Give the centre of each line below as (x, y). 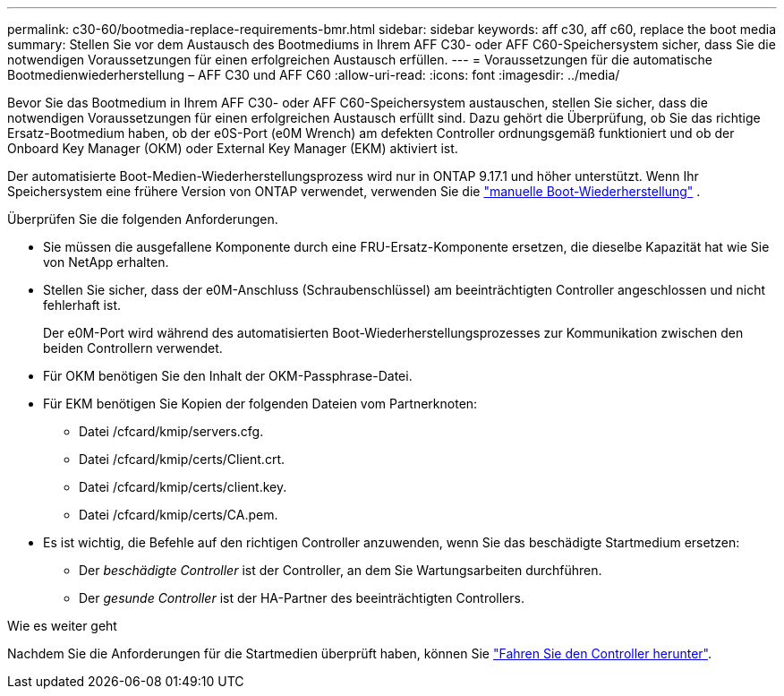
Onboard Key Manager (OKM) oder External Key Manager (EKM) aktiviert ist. (233, 148)
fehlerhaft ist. (82, 305)
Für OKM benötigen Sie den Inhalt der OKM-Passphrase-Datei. (228, 376)
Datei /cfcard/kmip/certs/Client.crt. (182, 459)
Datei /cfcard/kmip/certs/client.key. (183, 487)
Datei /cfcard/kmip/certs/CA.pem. (179, 515)
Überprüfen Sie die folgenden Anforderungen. (143, 219)
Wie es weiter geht (62, 626)
